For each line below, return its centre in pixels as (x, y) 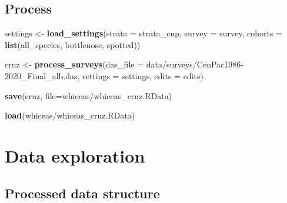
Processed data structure (82, 193)
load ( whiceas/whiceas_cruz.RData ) (70, 115)
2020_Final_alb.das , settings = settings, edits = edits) (104, 75)
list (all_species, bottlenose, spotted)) (73, 44)
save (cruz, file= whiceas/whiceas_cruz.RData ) (89, 95)
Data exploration (75, 155)
